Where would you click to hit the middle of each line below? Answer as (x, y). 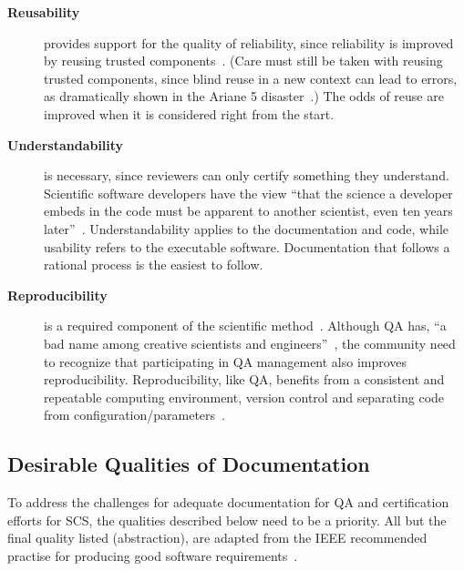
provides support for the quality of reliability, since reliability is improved (249, 42)
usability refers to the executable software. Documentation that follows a (247, 246)
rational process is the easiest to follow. (154, 265)
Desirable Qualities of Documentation (189, 464)
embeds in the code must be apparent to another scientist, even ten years (248, 211)
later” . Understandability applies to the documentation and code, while (247, 228)
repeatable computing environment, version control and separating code (244, 397)
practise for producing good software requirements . (153, 555)
